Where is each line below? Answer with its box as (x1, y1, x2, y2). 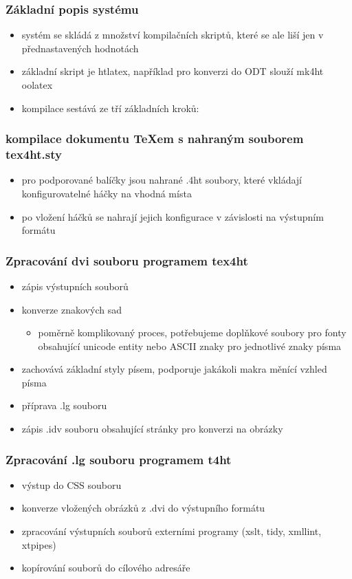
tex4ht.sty (5, 146, 62, 163)
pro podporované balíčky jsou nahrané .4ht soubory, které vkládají (21, 173, 302, 187)
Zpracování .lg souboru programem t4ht (5, 450, 232, 468)
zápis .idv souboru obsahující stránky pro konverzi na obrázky (21, 422, 283, 436)
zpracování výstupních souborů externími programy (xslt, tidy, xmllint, (21, 524, 322, 538)
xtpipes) (21, 537, 56, 551)
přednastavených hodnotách (21, 41, 139, 55)
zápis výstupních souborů (21, 278, 129, 293)
